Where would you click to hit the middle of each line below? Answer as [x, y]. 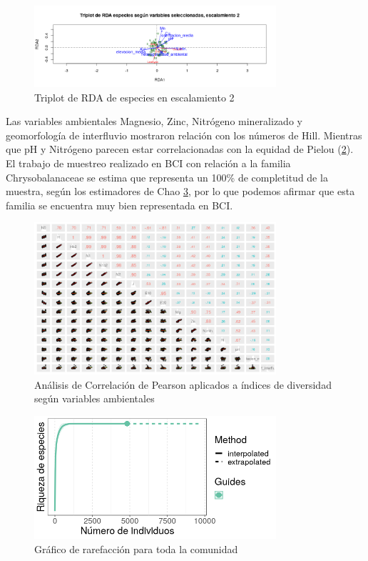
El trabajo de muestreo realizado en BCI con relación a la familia [148, 163]
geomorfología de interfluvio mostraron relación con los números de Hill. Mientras [184, 135]
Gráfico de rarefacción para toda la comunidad [136, 549]
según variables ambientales [94, 398]
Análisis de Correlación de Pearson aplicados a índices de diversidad [183, 384]
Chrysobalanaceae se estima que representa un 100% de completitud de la [167, 177]
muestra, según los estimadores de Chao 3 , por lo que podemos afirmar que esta [180, 191]
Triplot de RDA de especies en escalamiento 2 [134, 97]
